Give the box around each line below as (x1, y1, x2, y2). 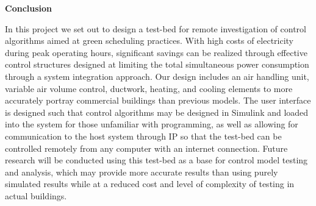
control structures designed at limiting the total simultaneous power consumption (5, 58, 309, 71)
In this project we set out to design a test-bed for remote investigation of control (5, 22, 307, 35)
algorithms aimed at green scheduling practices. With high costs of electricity (5, 34, 294, 47)
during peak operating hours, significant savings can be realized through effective (5, 46, 307, 59)
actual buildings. (5, 189, 67, 202)
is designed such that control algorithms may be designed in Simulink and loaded (5, 105, 309, 118)
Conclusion (5, 2, 52, 14)
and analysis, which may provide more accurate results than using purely (5, 165, 278, 178)
